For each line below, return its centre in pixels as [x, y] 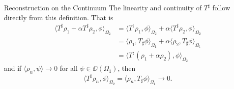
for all [69, 68]
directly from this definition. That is [58, 17]
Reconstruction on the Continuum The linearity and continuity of [103, 7]
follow [221, 7]
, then [127, 68]
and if [13, 68]
